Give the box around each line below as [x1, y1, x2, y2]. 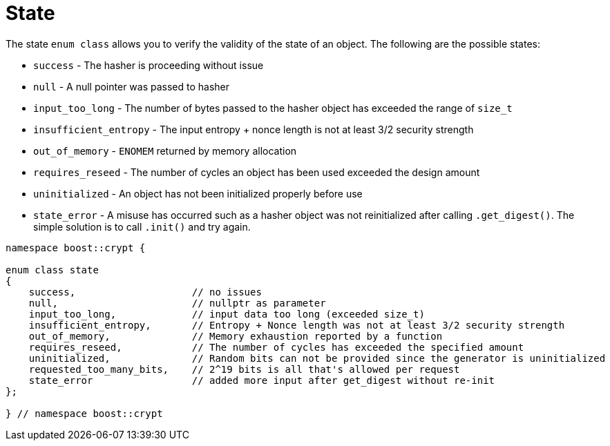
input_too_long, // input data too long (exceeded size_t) [28, 308, 425, 320]
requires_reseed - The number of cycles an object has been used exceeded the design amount [33, 166, 480, 178]
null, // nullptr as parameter [28, 297, 326, 309]
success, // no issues [28, 286, 262, 298]
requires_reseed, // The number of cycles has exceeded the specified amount [28, 341, 524, 353]
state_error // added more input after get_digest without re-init [28, 374, 495, 386]
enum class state [6, 264, 99, 275]
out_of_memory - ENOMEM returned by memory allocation [33, 144, 297, 157]
